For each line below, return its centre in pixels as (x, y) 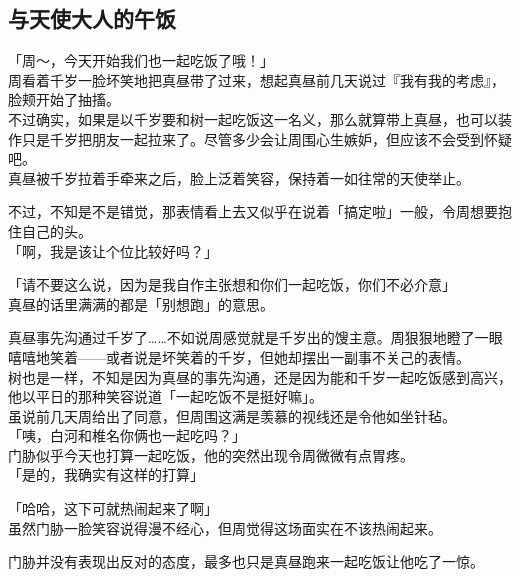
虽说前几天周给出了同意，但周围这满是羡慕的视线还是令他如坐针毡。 (232, 415)
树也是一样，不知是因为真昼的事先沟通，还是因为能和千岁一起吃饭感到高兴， (260, 376)
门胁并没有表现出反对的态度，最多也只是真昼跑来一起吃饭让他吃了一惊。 (246, 561)
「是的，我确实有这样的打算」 (106, 474)
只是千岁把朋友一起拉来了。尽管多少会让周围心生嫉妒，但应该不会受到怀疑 (266, 138)
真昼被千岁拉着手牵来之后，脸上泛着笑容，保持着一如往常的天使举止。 (239, 177)
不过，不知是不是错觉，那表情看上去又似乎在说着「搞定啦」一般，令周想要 (253, 211)
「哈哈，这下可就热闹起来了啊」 (113, 508)
